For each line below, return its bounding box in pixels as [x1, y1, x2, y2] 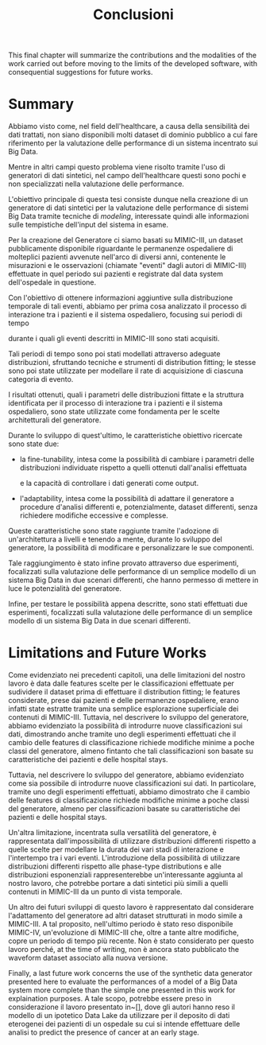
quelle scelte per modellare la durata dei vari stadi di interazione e [8, 845, 224, 854]
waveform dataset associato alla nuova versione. [8, 953, 168, 963]
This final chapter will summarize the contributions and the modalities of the [8, 50, 256, 60]
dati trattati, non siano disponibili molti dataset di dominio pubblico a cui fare [8, 130, 258, 140]
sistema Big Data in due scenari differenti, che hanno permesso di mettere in [8, 575, 259, 585]
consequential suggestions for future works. [8, 68, 153, 77]
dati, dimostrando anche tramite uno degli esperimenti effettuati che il [8, 729, 237, 739]
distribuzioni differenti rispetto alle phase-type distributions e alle [8, 861, 222, 872]
